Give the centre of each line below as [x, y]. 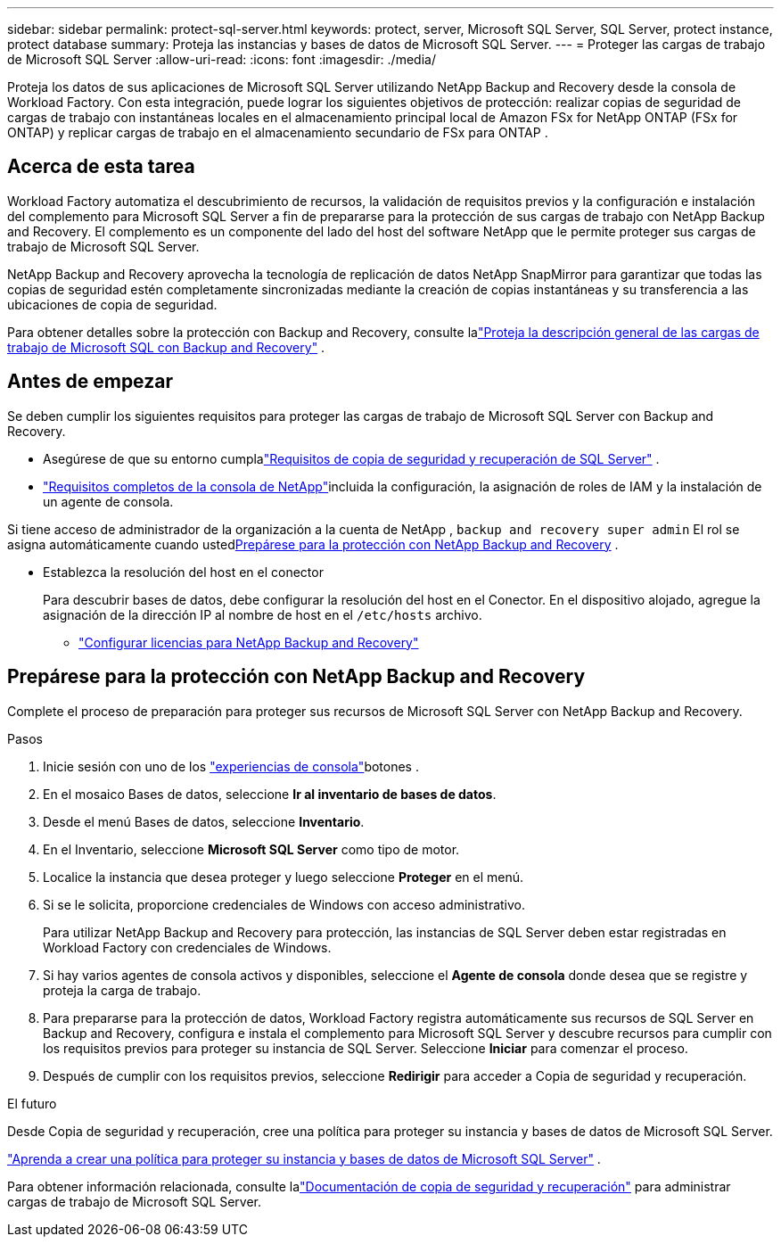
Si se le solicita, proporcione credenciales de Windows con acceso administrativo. [284, 904]
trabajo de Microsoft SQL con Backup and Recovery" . [166, 347]
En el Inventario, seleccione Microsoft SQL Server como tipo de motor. [251, 849]
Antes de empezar [90, 382]
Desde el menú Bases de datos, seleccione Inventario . [204, 821]
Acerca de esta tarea [101, 167]
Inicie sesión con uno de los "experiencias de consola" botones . [231, 766]
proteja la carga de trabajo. [122, 990]
